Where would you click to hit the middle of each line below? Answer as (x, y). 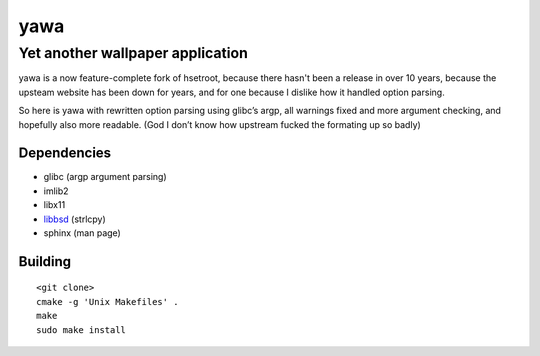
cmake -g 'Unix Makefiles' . (107, 301)
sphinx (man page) (82, 233)
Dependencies (65, 153)
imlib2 (56, 191)
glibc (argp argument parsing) (105, 177)
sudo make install (81, 329)
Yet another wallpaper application (133, 53)
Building (45, 261)
